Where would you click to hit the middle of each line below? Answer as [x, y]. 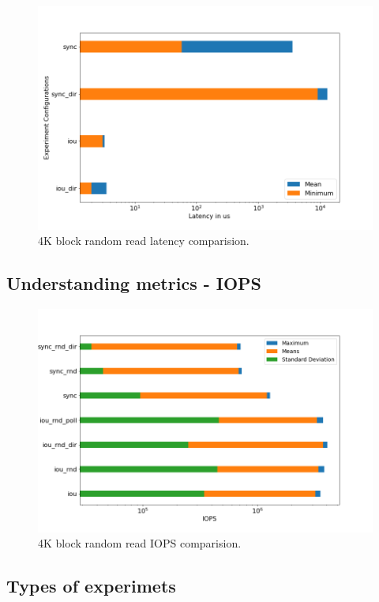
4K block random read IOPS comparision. [140, 543]
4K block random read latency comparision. [144, 241]
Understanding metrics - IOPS [134, 283]
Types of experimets [91, 586]
